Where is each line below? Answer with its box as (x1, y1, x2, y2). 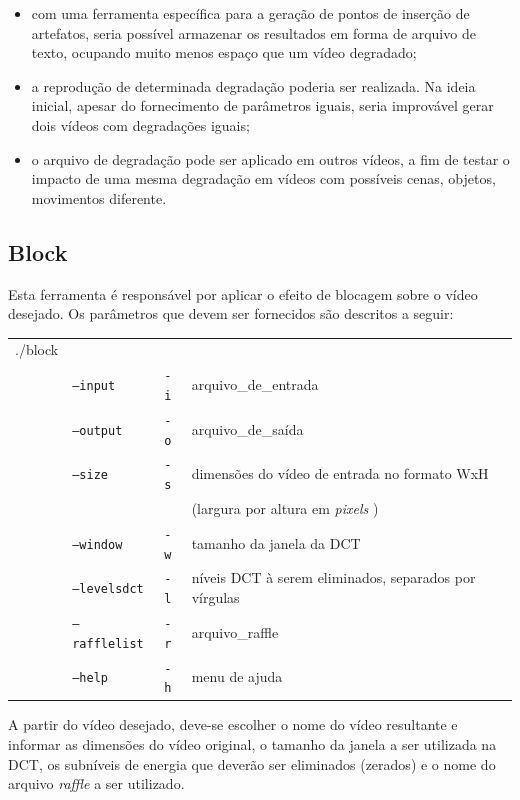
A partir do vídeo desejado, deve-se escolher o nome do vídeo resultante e (8, 714, 458, 735)
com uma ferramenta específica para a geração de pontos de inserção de (31, 3, 470, 23)
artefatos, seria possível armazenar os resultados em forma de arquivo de (31, 22, 476, 43)
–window (72, 537, 123, 552)
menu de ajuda (191, 666, 283, 687)
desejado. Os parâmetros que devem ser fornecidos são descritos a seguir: (8, 303, 454, 324)
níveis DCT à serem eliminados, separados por (191, 567, 476, 588)
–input (72, 379, 116, 394)
